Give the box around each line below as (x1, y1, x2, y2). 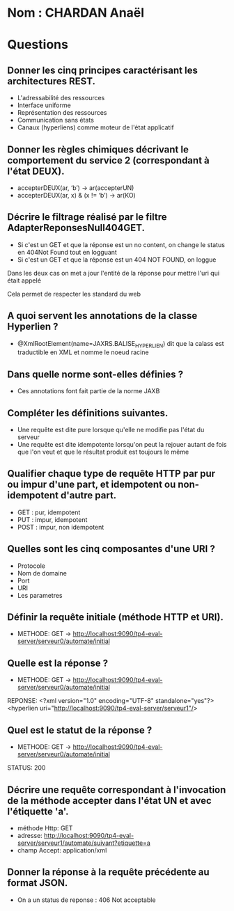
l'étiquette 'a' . (7, 805, 69, 817)
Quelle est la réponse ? (7, 657, 109, 669)
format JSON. (7, 877, 68, 889)
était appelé (7, 276, 42, 285)
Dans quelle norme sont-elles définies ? (7, 368, 183, 380)
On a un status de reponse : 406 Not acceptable (17, 896, 156, 904)
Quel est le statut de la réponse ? (7, 724, 153, 736)
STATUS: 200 (7, 763, 46, 772)
